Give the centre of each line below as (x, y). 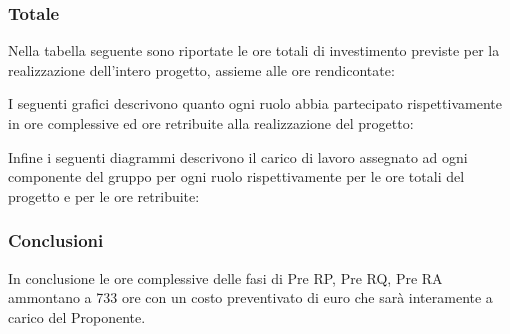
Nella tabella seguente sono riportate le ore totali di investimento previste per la (254, 50)
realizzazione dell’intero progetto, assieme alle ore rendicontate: (201, 69)
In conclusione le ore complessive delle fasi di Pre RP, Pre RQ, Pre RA (225, 277)
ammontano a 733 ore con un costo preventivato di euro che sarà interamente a (250, 297)
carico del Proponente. (77, 316)
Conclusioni (56, 240)
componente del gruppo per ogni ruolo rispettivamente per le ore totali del (236, 176)
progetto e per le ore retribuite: (104, 195)
